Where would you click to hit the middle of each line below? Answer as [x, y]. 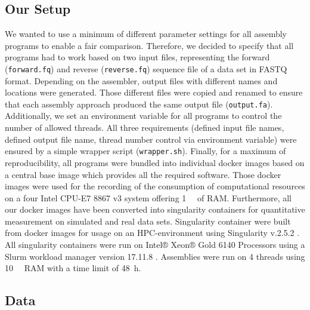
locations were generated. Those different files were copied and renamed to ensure [154, 92]
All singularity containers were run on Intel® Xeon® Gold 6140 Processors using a [155, 245]
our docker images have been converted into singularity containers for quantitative [155, 209]
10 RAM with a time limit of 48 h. [73, 268]
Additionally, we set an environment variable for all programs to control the [143, 116]
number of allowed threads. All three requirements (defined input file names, [145, 128]
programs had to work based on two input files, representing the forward [137, 57]
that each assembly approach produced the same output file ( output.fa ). [139, 104]
